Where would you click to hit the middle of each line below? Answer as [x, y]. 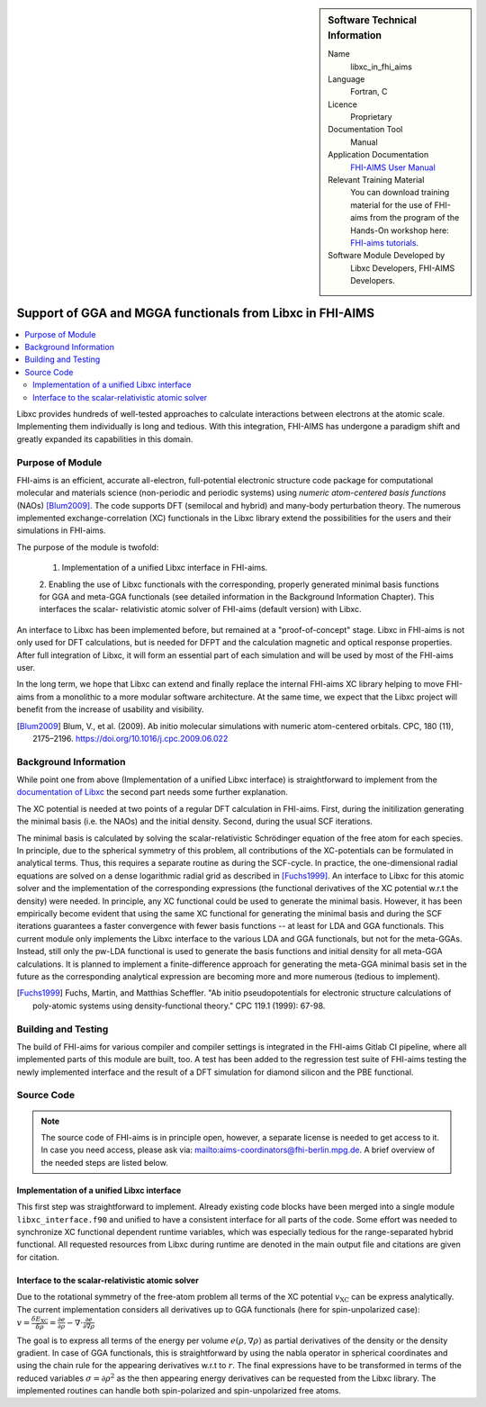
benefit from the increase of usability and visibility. [110, 709]
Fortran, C [369, 92]
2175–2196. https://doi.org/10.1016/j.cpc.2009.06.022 [130, 738]
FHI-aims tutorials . [384, 243]
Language [346, 79]
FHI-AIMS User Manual [393, 167]
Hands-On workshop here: [400, 230]
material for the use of [391, 205]
